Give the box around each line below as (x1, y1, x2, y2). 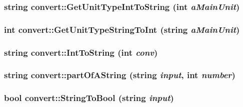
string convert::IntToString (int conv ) (4, 46, 158, 58)
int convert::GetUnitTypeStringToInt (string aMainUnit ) (4, 23, 240, 35)
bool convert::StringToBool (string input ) (4, 92, 174, 104)
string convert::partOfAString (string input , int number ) (4, 69, 235, 81)
